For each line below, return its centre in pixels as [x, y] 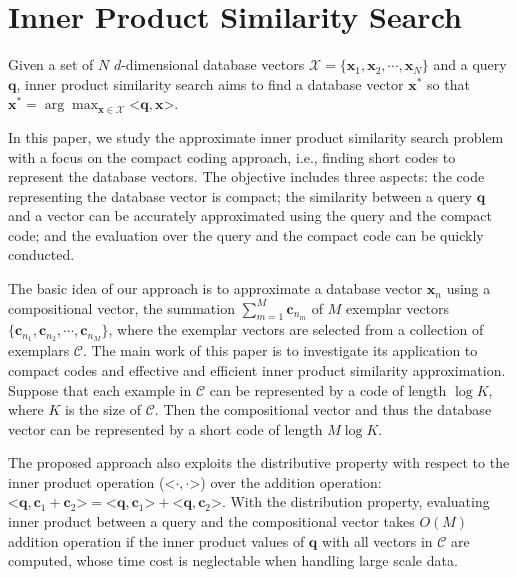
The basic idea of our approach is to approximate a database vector [215, 288]
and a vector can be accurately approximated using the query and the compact [250, 215]
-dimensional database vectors [213, 64]
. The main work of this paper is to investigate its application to [280, 350]
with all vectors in [377, 540]
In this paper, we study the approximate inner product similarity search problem [256, 136]
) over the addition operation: [291, 481]
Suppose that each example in [100, 389]
